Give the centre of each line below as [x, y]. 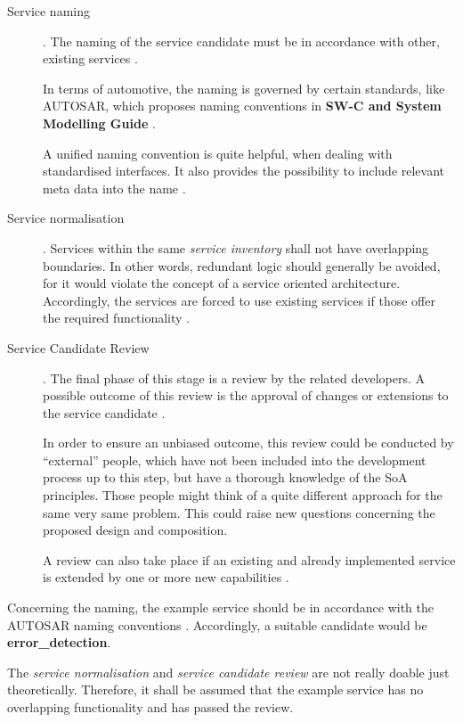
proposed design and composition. [135, 530]
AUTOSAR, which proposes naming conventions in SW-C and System [242, 106]
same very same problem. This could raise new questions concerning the [239, 512]
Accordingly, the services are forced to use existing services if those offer [239, 300]
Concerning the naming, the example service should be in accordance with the [220, 607]
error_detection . [59, 642]
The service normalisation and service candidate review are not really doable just [228, 672]
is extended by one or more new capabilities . [166, 577]
